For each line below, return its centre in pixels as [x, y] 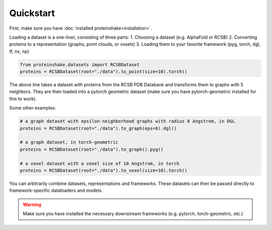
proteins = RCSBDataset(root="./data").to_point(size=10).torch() [104, 72]
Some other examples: [33, 108]
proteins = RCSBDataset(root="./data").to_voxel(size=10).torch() [104, 170]
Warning [32, 204]
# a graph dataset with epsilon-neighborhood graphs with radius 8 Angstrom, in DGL [127, 121]
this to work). [23, 98]
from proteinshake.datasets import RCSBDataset [80, 65]
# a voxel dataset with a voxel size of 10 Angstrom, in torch [100, 163]
